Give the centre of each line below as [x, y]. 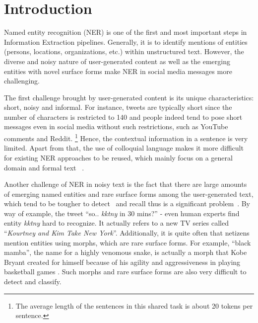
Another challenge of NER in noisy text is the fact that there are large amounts [126, 184]
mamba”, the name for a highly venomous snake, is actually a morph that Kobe [126, 252]
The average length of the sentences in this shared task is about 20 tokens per [134, 305]
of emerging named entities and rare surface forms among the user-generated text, [129, 194]
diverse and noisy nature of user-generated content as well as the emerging [117, 61]
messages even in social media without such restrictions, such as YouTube [116, 126]
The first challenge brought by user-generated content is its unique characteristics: [129, 97]
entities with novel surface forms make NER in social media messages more [118, 71]
